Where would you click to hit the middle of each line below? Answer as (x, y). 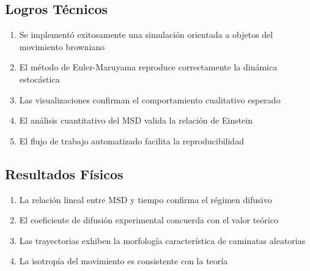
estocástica (39, 79)
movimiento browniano (62, 46)
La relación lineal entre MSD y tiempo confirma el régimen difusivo (146, 199)
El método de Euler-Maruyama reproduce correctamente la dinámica (148, 67)
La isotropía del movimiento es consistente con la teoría (124, 261)
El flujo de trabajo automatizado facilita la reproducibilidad (131, 140)
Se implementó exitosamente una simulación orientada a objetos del (146, 35)
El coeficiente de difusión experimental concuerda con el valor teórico (149, 220)
